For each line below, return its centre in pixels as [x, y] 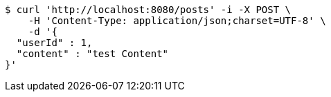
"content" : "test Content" [92, 54]
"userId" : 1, [54, 43]
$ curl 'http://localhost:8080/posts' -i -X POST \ [148, 10]
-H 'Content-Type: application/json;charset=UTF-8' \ [177, 21]
